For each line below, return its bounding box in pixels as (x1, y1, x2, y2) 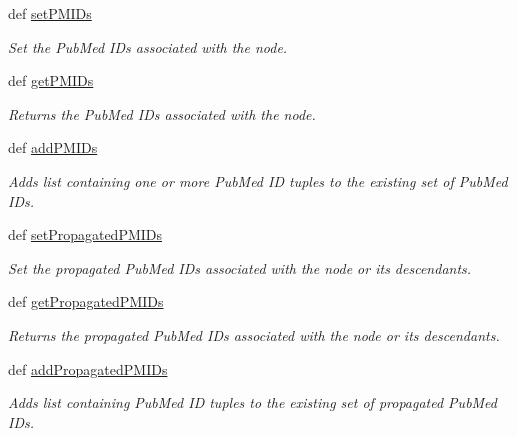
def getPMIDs (8, 70, 94, 91)
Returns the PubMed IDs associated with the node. (8, 103, 316, 124)
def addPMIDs (8, 137, 98, 158)
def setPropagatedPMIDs (8, 224, 163, 245)
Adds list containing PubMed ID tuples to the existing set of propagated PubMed (8, 392, 498, 413)
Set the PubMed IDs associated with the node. (8, 36, 288, 57)
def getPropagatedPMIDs (8, 291, 164, 312)
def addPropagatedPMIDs (8, 358, 168, 379)
